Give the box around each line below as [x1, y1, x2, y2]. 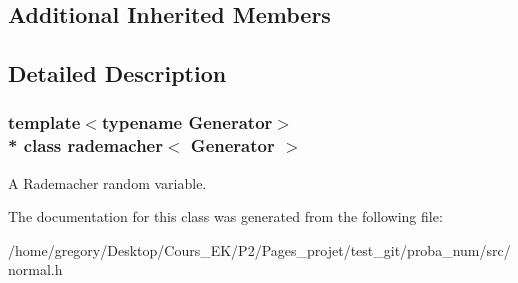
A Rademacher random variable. [8, 172, 207, 193]
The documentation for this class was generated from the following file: [8, 206, 443, 227]
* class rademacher [8, 133, 163, 158]
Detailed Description [8, 58, 227, 89]
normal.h [8, 259, 63, 280]
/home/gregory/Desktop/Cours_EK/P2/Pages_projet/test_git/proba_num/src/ [8, 239, 511, 260]
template [8, 110, 81, 135]
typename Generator [101, 110, 273, 135]
